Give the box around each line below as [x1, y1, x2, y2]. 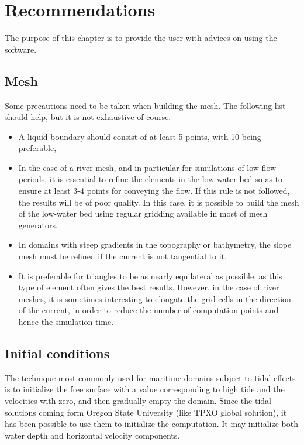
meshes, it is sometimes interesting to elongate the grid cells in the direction [18, 292, 291, 304]
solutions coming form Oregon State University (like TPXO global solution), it [5, 406, 287, 418]
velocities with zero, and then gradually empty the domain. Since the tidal [5, 395, 271, 406]
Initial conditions [5, 344, 110, 362]
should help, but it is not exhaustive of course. [5, 111, 171, 123]
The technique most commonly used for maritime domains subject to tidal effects [5, 371, 296, 384]
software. [5, 43, 37, 55]
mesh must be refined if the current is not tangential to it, [18, 250, 227, 262]
